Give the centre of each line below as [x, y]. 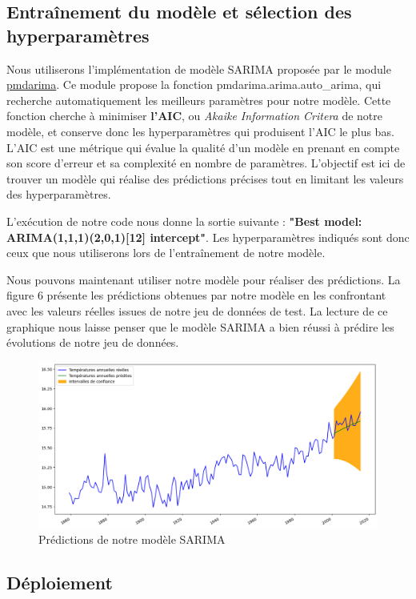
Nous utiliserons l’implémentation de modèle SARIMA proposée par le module [199, 68]
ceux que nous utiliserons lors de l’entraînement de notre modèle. [166, 253]
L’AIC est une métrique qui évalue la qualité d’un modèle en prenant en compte [203, 147]
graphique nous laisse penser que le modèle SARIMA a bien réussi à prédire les [200, 326]
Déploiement [60, 582]
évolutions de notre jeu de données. [93, 342]
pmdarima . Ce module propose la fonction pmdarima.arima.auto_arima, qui [194, 84]
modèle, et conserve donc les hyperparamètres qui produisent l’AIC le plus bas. [200, 131]
